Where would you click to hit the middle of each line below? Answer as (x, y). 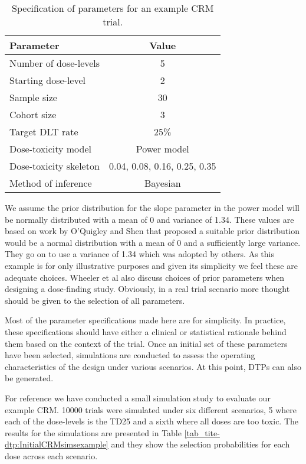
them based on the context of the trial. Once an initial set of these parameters (146, 343)
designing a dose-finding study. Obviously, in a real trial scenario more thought (147, 289)
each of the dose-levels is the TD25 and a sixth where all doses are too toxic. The (152, 421)
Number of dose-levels (55, 63)
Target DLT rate (44, 132)
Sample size (33, 97)
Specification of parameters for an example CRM (113, 8)
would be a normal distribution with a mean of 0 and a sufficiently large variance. (153, 242)
